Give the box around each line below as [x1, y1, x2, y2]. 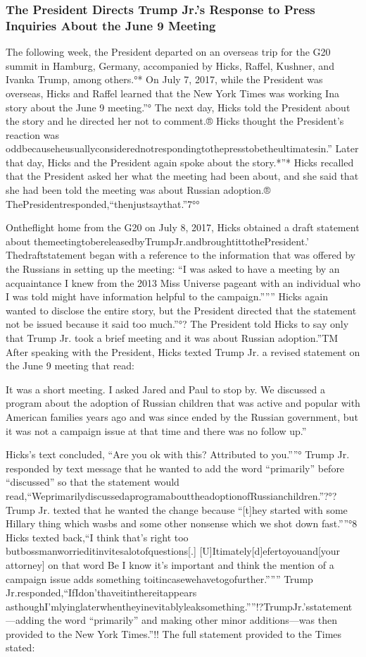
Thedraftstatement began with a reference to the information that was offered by [6, 247, 355, 262]
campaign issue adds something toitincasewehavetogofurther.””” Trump [6, 571, 313, 586]
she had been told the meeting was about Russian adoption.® [6, 183, 271, 197]
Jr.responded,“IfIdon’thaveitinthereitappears [6, 585, 197, 600]
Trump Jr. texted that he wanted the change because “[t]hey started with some [6, 502, 348, 517]
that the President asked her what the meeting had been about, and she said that [6, 168, 359, 183]
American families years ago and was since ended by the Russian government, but [6, 409, 358, 424]
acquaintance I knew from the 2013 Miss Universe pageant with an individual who [6, 275, 360, 290]
